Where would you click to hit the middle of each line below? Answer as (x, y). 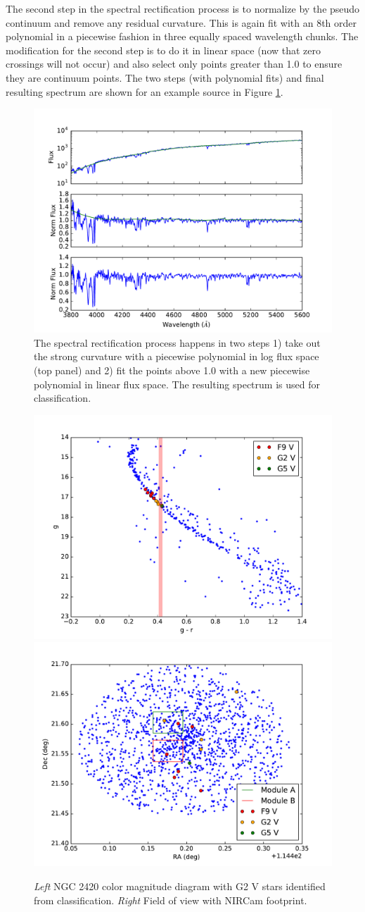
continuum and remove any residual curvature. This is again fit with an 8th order (181, 22)
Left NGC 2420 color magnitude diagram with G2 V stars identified (180, 886)
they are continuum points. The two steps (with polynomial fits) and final (165, 77)
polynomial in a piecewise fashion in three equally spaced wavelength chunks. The (182, 36)
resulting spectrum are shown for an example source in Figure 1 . (145, 91)
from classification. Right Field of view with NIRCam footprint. (171, 900)
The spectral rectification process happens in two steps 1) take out (177, 342)
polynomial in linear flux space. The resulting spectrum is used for (177, 384)
